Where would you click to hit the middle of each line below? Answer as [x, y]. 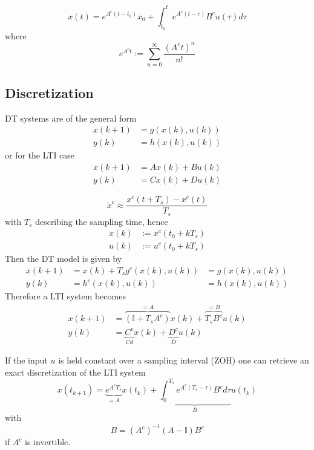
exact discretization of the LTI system [75, 372]
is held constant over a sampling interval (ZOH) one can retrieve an [184, 360]
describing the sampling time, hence [102, 221]
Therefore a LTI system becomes [65, 296]
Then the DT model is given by [64, 259]
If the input [26, 360]
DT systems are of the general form [71, 118]
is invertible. [48, 442]
